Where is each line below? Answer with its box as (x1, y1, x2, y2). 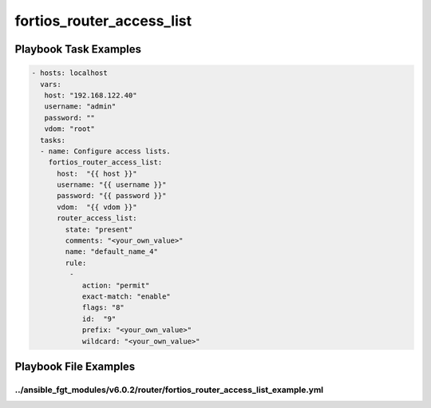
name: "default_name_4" (65, 248, 159, 256)
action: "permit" (81, 280, 150, 290)
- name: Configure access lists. (40, 146, 171, 156)
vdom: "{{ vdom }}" (57, 202, 137, 212)
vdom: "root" (44, 125, 96, 133)
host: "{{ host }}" (57, 168, 137, 178)
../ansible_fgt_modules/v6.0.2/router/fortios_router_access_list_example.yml (14, 384, 324, 395)
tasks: (40, 136, 66, 145)
